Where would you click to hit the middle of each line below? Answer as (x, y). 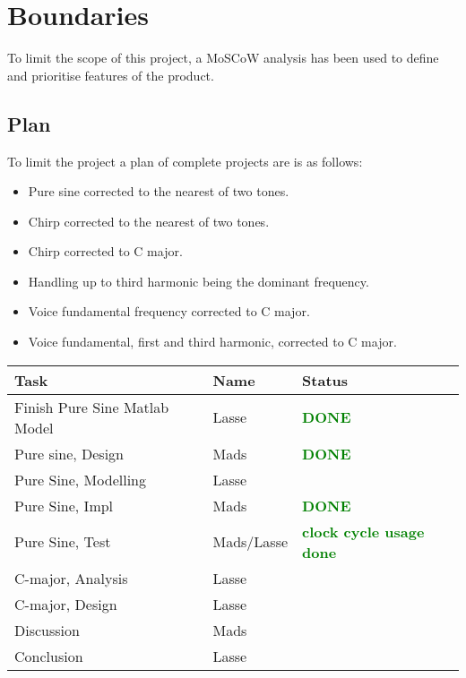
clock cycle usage (363, 531)
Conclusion (49, 656)
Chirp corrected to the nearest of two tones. (149, 221)
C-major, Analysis (71, 578)
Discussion (47, 630)
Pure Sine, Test (63, 542)
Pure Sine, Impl (64, 505)
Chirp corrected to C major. (105, 251)
